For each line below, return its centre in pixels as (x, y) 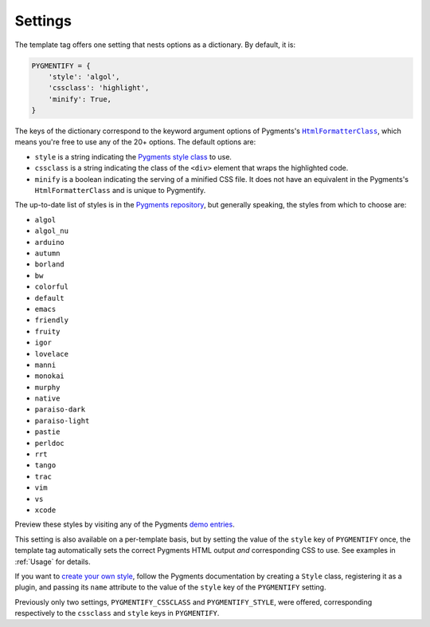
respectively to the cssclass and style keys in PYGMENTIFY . (117, 613)
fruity (47, 331)
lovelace (52, 354)
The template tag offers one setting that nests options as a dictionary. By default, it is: (155, 45)
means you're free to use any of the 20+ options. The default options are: (135, 142)
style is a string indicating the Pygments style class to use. (133, 156)
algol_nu (52, 231)
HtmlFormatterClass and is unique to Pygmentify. (120, 191)
